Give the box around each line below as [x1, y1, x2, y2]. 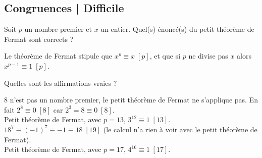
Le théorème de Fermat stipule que [4, 50, 113, 61]
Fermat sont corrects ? [4, 33, 74, 44]
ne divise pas [188, 50, 228, 61]
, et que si [149, 50, 181, 61]
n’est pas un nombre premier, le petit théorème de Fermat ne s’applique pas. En [10, 94, 258, 105]
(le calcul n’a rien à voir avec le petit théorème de [103, 124, 257, 134]
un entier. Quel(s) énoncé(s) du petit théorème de [100, 24, 254, 34]
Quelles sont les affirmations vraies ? [4, 77, 117, 88]
